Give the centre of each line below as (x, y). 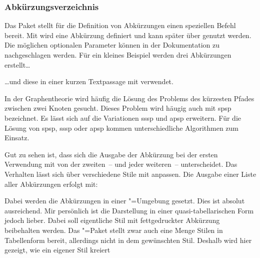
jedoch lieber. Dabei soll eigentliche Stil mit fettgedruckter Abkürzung (112, 220)
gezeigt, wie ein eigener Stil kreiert (57, 250)
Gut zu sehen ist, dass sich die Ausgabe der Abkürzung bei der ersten (111, 154)
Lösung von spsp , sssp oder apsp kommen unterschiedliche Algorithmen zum (122, 127)
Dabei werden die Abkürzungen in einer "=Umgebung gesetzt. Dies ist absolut (125, 201)
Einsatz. (17, 138)
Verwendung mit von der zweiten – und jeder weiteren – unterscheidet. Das (121, 164)
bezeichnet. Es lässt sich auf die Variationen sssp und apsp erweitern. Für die (123, 117)
